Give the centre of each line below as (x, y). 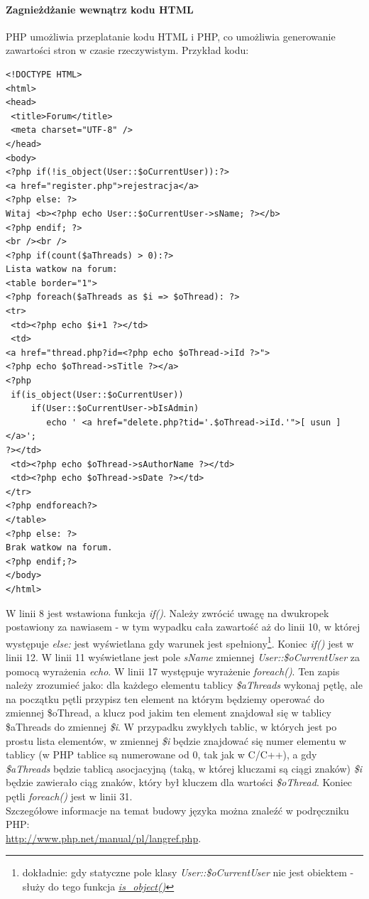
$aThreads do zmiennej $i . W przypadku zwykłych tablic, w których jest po (171, 726)
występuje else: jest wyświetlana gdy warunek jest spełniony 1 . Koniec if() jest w (180, 642)
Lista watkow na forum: (62, 269)
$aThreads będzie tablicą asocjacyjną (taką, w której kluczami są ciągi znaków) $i (184, 768)
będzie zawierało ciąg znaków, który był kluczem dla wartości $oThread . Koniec (179, 782)
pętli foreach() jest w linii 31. (69, 796)
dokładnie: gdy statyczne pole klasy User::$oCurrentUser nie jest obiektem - (188, 872)
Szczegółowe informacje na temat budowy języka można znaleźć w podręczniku (177, 810)
